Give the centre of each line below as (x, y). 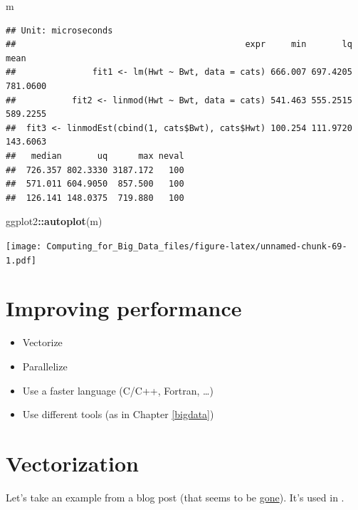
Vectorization (72, 463)
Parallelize (45, 366)
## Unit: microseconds (59, 30)
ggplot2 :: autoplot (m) (54, 221)
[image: (24, 246)
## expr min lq (179, 45)
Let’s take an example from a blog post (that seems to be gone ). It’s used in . (175, 497)
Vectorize (42, 342)
